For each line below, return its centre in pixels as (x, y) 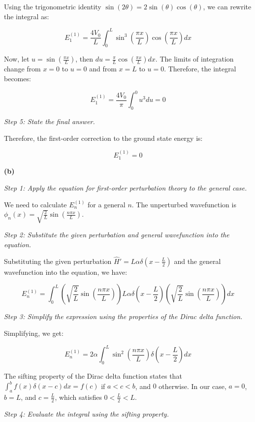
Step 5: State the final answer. (49, 121)
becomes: (17, 79)
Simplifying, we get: (34, 333)
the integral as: (27, 16)
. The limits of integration (194, 59)
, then (84, 59)
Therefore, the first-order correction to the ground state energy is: (103, 138)
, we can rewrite (227, 6)
